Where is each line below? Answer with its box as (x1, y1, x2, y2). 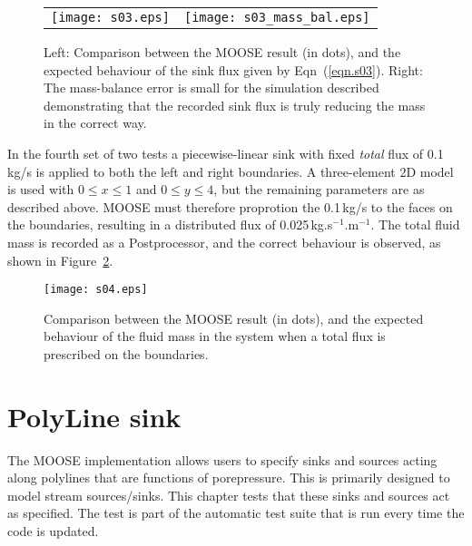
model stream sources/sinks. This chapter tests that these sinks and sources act (7, 485, 450, 504)
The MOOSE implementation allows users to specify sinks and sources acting (7, 450, 438, 469)
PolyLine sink (7, 397, 182, 434)
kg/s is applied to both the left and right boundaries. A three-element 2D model (7, 161, 454, 180)
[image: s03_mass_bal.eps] (183, 10, 370, 24)
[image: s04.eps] (44, 283, 148, 297)
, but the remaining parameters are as (213, 180, 425, 199)
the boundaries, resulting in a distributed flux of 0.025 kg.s (7, 215, 333, 234)
